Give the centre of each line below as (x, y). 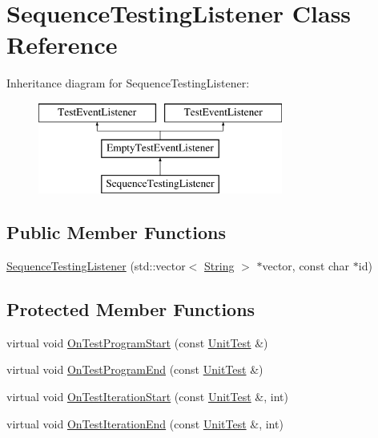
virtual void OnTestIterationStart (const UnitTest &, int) (147, 397)
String (219, 266)
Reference (62, 45)
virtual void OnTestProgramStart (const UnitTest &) (137, 342)
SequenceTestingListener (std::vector (96, 266)
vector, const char (306, 266)
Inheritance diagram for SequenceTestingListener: (128, 83)
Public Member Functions (116, 232)
